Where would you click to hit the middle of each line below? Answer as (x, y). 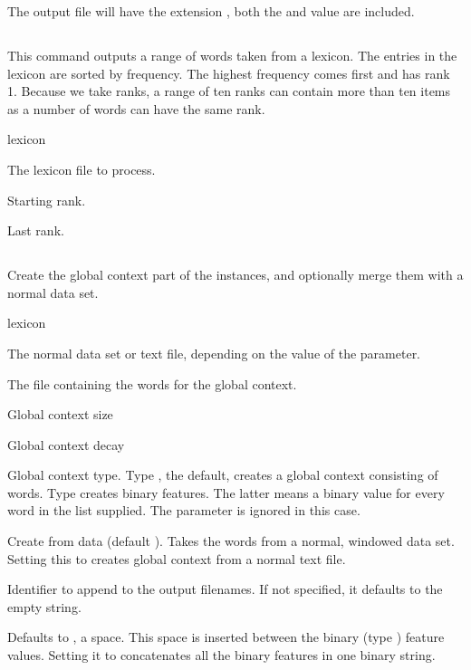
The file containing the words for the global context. (152, 383)
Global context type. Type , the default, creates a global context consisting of (223, 475)
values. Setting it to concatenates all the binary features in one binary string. (221, 655)
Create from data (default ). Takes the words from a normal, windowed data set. (231, 541)
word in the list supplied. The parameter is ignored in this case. (184, 510)
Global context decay (66, 444)
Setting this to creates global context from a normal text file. (177, 558)
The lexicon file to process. (82, 169)
